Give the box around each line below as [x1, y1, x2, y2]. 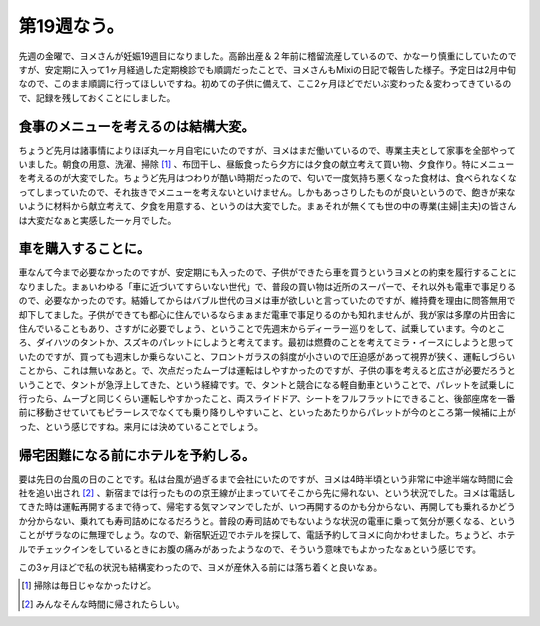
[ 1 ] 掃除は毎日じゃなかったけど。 [21, 580, 157, 592]
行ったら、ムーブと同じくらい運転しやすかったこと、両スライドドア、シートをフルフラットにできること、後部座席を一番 [18, 393, 516, 404]
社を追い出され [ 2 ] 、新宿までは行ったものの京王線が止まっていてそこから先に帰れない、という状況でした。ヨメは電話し [18, 487, 516, 499]
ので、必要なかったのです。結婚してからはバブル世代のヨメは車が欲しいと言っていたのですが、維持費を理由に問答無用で [18, 295, 516, 307]
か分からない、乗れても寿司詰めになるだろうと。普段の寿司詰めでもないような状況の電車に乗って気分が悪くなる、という [18, 515, 517, 527]
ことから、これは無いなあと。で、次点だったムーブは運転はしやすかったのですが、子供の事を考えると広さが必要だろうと [18, 365, 516, 377]
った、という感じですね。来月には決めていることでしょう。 [18, 420, 264, 432]
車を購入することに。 [18, 240, 150, 257]
